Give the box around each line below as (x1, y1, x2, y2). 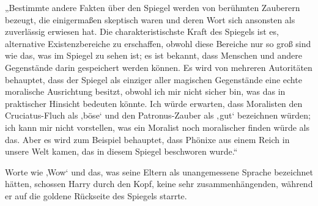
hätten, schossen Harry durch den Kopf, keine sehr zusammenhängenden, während (5, 177, 313, 190)
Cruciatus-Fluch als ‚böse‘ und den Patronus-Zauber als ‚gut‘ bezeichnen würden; (5, 109, 311, 122)
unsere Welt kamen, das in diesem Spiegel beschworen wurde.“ (5, 145, 238, 158)
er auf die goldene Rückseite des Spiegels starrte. (5, 189, 187, 202)
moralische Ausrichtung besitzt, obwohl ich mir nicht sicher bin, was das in (5, 85, 286, 98)
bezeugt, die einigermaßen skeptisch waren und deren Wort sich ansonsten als (5, 13, 295, 26)
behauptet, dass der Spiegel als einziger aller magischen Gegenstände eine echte (5, 73, 302, 86)
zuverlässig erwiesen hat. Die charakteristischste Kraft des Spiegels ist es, (5, 25, 279, 38)
